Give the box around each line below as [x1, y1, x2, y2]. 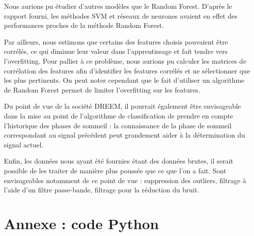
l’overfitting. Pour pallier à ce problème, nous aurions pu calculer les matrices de [4, 55, 247, 66]
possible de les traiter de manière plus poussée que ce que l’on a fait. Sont [4, 165, 226, 175]
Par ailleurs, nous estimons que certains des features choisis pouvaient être [4, 36, 228, 47]
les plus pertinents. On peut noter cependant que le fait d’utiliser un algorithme [4, 75, 245, 85]
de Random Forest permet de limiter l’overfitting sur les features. [4, 84, 200, 94]
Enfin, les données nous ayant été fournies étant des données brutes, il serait [4, 156, 233, 166]
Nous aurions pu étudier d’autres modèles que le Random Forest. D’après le [4, 1, 232, 11]
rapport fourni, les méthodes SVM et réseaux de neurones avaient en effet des [4, 10, 237, 21]
